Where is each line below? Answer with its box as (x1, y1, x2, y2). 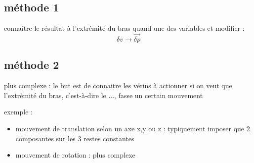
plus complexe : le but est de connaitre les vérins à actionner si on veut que (4, 80, 232, 91)
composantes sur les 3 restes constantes (15, 133, 134, 143)
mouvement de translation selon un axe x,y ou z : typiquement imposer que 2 (15, 123, 250, 133)
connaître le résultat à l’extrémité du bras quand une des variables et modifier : (4, 23, 245, 33)
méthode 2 (4, 57, 59, 72)
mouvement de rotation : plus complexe (15, 150, 135, 160)
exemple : (4, 107, 33, 117)
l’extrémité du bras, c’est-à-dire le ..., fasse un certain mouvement (4, 90, 203, 100)
